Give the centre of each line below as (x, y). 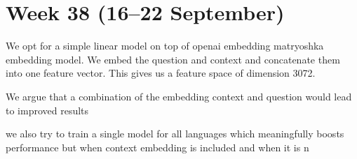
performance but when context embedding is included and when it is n (157, 147)
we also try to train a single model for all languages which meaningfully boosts (175, 134)
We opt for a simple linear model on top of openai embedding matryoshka (165, 46)
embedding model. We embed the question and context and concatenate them (173, 59)
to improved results (47, 110)
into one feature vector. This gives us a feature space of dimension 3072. (161, 73)
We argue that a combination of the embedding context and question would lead (179, 96)
